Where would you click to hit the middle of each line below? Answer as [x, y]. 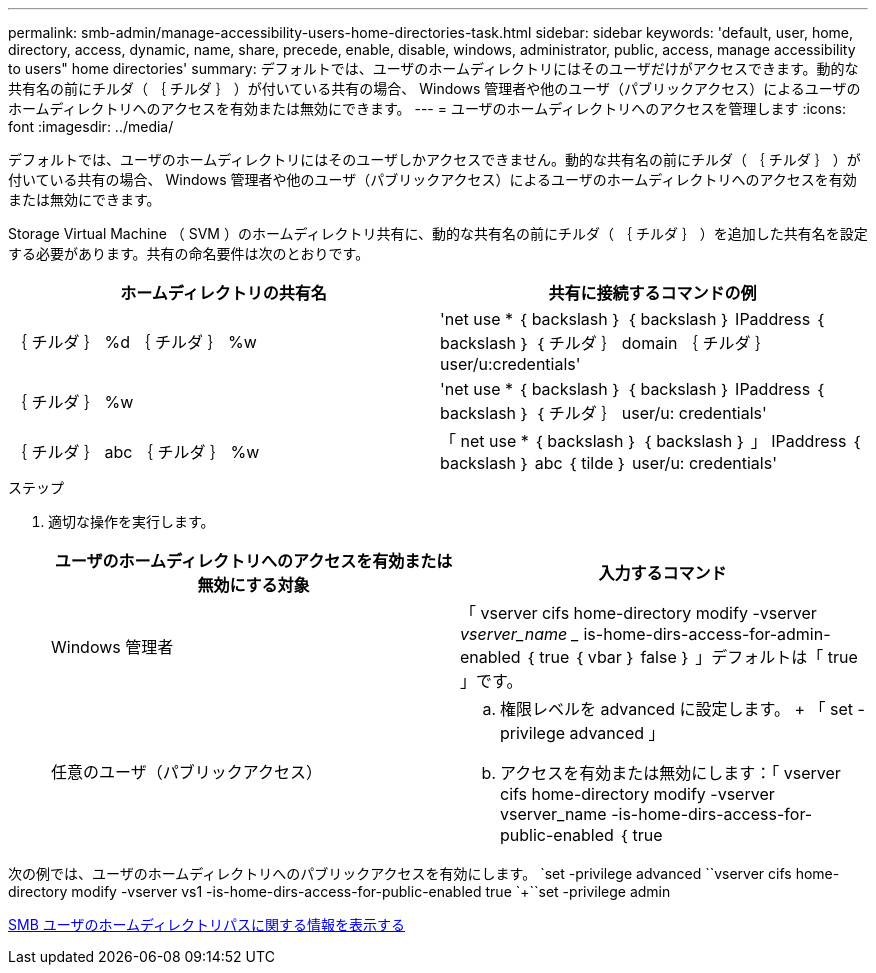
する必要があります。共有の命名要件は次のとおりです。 [189, 253]
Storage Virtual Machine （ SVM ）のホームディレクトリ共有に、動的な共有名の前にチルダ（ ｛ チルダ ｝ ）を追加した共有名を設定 [438, 233]
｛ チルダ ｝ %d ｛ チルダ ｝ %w [134, 342]
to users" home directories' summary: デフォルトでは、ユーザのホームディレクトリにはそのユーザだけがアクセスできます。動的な [433, 68]
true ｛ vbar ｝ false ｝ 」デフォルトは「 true [698, 657]
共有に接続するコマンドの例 [652, 293]
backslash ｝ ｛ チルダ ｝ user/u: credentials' [603, 413]
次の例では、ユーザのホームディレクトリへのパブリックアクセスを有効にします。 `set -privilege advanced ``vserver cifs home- [424, 873]
